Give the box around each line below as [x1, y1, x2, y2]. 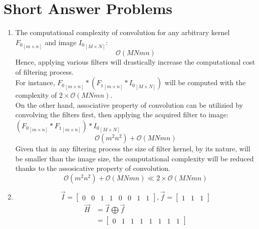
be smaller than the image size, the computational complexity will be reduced [15, 153, 254, 163]
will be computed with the [164, 77, 246, 88]
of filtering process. [15, 66, 74, 77]
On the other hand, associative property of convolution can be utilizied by [15, 99, 243, 110]
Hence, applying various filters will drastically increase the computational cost [15, 57, 255, 67]
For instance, [15, 77, 55, 88]
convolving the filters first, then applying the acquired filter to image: [15, 109, 228, 120]
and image [45, 37, 77, 47]
